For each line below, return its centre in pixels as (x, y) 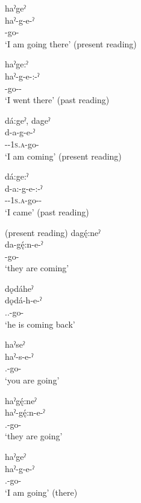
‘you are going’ (32, 380)
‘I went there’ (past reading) (57, 100)
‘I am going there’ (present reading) (71, 43)
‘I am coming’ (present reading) (63, 156)
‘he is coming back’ (40, 324)
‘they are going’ (34, 436)
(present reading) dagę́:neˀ (53, 232)
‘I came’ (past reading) (47, 211)
